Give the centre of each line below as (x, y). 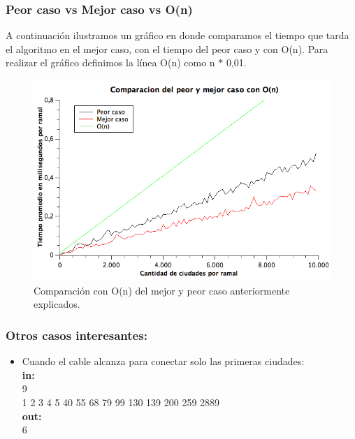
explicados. (57, 304)
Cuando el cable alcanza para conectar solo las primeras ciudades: (163, 361)
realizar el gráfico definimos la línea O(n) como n (110, 62)
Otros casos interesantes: (77, 335)
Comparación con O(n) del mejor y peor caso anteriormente (162, 290)
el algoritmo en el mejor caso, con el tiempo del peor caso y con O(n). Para (167, 49)
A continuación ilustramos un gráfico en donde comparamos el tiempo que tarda (177, 35)
